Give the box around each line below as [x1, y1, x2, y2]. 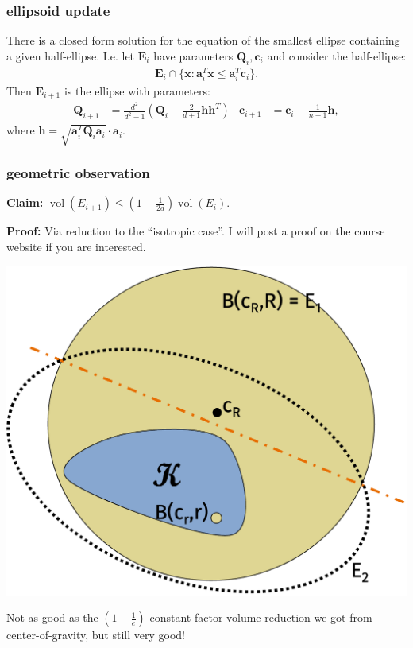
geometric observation [6, 163, 150, 183]
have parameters [153, 47, 234, 64]
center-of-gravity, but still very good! [6, 627, 185, 643]
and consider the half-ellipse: [267, 47, 407, 64]
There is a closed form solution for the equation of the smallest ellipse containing [6, 32, 400, 49]
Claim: [6, 194, 44, 211]
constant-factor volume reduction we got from [149, 609, 372, 626]
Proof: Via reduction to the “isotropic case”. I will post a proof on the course [6, 223, 385, 239]
